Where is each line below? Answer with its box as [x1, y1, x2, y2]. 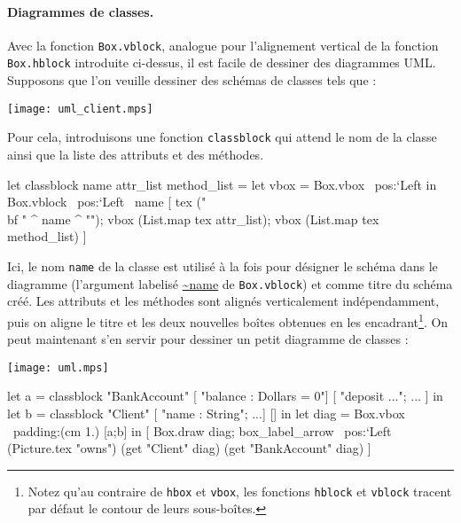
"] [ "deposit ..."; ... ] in [320, 386, 443, 405]
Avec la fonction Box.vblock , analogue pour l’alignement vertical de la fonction [7, 35, 439, 54]
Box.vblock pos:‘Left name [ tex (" [7, 192, 207, 211]
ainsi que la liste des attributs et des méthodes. [7, 145, 264, 164]
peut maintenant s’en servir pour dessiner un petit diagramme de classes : [7, 330, 409, 348]
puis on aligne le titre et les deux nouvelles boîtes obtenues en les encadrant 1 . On [7, 309, 449, 331]
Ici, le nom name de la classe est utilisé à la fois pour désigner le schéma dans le [7, 256, 438, 275]
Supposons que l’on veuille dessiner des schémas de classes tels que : [7, 71, 377, 90]
